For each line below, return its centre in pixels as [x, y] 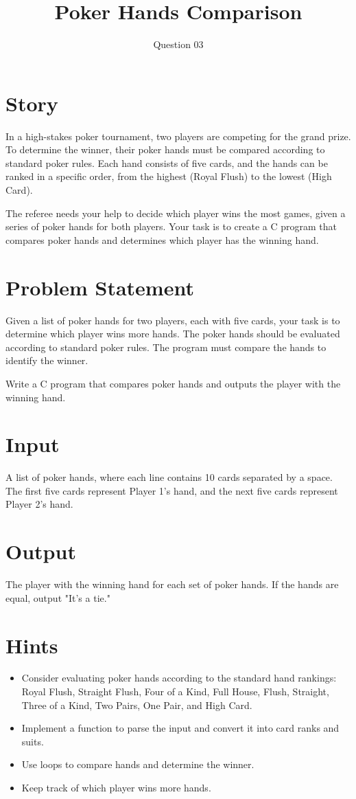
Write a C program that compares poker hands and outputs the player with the [173, 383]
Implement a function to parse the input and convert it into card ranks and [180, 728]
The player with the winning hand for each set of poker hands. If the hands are [172, 584]
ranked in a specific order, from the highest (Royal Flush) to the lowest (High [169, 176]
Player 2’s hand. [39, 504]
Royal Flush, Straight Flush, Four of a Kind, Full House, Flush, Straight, [175, 691]
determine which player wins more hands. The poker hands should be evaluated [173, 334]
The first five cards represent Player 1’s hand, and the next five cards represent [172, 490]
